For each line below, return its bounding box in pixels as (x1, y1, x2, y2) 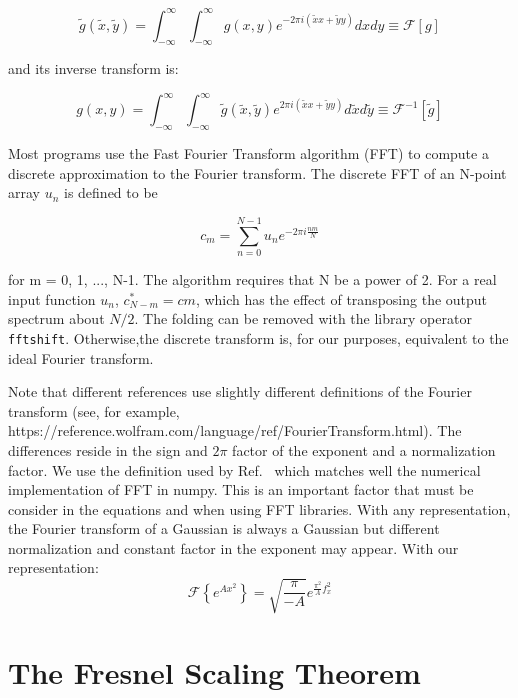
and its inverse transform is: (8, 58, 179, 79)
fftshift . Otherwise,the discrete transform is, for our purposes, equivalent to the (8, 327, 509, 348)
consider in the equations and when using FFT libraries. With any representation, (8, 498, 511, 519)
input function (8, 288, 96, 309)
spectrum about (8, 308, 105, 329)
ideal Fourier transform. (8, 347, 154, 368)
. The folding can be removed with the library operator (134, 308, 472, 329)
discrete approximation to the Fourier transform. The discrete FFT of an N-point (8, 162, 507, 183)
